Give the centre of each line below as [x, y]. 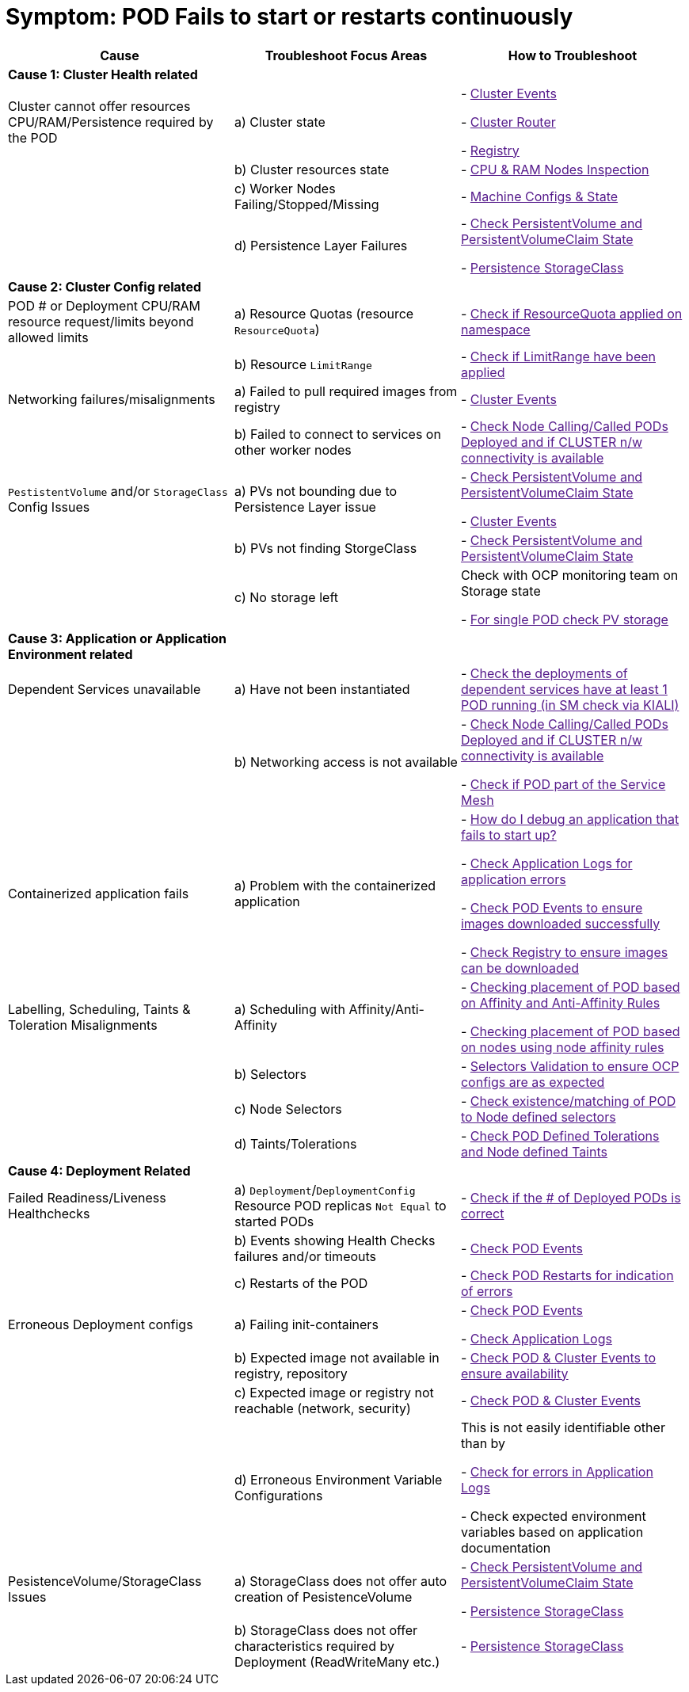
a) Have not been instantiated [322, 689]
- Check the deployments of [544, 673]
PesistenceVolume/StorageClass [105, 1581]
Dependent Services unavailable [105, 689]
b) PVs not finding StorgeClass [325, 548]
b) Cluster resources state [312, 169]
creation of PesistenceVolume [323, 1597]
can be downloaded [520, 968]
